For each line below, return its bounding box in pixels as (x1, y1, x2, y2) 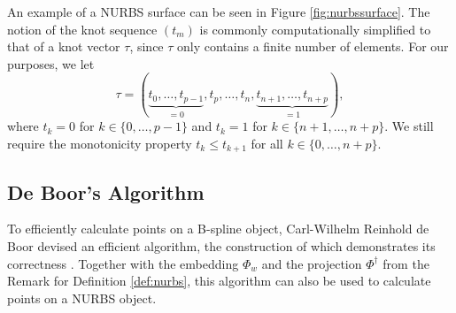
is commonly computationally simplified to (199, 19, 431, 38)
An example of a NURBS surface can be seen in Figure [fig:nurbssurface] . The (7, 3, 430, 20)
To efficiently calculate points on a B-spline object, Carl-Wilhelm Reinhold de (7, 219, 429, 238)
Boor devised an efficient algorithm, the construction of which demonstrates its (7, 237, 436, 256)
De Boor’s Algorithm (7, 178, 205, 205)
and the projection (261, 254, 362, 272)
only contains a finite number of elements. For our (177, 37, 449, 56)
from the (383, 254, 429, 272)
